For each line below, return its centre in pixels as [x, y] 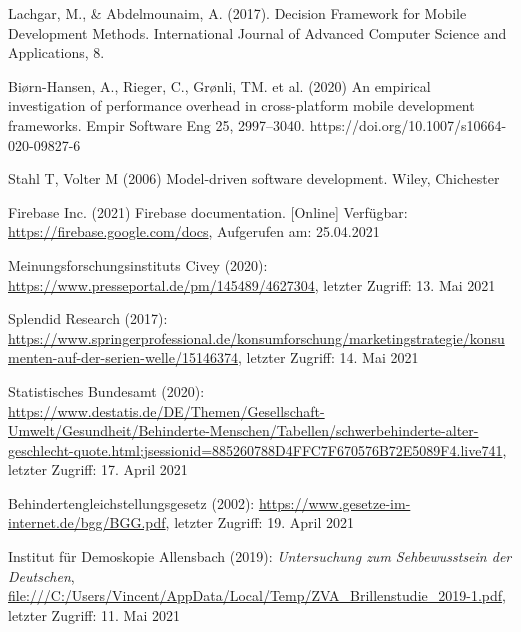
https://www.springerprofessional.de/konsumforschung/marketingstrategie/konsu [256, 337]
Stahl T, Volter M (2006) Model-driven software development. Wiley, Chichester [254, 178]
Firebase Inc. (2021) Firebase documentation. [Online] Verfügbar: [208, 211]
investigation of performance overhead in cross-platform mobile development [241, 105]
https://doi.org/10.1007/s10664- [408, 124]
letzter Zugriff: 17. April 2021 [98, 469]
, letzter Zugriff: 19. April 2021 [259, 522]
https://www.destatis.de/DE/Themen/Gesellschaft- [166, 410]
